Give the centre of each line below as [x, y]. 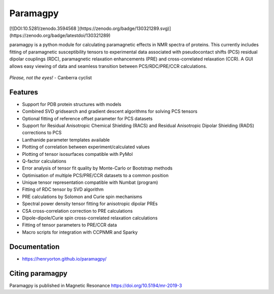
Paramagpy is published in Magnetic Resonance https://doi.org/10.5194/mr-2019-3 [96, 285]
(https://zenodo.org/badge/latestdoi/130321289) [60, 35]
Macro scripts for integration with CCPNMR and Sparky [80, 232]
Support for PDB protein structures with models [72, 104]
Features [24, 92]
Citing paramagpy [39, 273]
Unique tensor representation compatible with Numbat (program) [90, 182]
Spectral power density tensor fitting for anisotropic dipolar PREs [90, 204]
